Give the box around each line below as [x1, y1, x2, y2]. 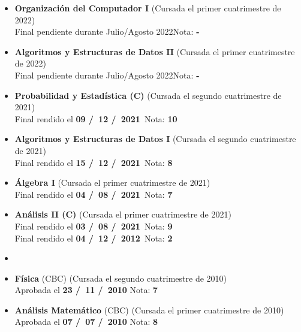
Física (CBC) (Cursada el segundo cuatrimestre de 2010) [14, 271, 227, 284]
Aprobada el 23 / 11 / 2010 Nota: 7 [14, 283, 158, 296]
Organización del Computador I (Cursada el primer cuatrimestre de [14, 2, 281, 14]
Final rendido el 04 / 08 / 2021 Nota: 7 [14, 188, 173, 200]
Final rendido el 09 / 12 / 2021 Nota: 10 [14, 112, 177, 125]
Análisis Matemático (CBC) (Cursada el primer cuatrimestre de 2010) [14, 303, 284, 316]
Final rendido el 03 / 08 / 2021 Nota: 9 [14, 219, 173, 232]
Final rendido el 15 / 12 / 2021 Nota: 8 [14, 156, 173, 168]
